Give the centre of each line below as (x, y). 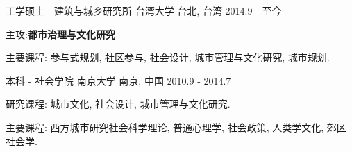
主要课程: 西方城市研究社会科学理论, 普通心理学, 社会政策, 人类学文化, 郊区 (176, 127)
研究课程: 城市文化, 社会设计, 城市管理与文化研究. (118, 104)
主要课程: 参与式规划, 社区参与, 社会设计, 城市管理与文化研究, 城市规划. (168, 57)
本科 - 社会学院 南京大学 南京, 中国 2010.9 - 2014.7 (118, 80)
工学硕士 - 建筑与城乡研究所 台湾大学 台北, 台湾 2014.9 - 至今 (144, 10)
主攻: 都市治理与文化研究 (60, 34)
